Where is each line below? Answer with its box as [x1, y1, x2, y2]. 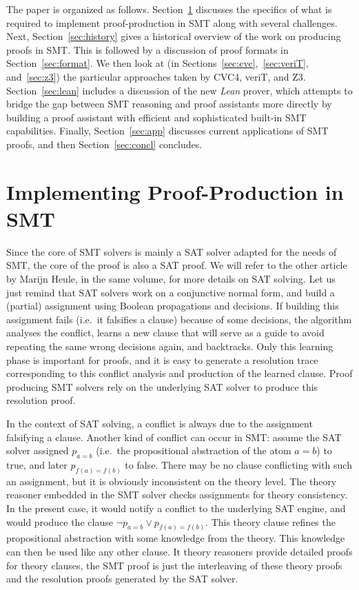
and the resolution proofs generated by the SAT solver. [6, 571, 238, 586]
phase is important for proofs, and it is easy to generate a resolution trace [6, 352, 318, 367]
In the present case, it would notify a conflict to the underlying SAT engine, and [6, 501, 346, 515]
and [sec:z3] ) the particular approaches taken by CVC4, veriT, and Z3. [6, 69, 306, 83]
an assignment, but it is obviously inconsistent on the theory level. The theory [6, 474, 337, 488]
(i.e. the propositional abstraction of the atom [96, 443, 291, 458]
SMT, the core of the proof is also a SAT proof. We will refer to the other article [6, 258, 347, 272]
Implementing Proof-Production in [6, 177, 344, 205]
